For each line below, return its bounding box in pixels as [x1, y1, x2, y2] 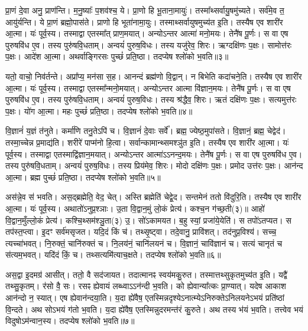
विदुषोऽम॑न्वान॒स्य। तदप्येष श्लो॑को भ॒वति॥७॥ [5, 314, 135, 327]
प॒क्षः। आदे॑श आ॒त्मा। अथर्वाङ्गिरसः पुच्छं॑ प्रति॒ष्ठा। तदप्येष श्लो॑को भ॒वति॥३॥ [5, 50, 229, 63]
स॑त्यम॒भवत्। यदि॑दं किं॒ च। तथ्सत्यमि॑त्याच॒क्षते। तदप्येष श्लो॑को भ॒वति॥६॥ [5, 248, 221, 261]
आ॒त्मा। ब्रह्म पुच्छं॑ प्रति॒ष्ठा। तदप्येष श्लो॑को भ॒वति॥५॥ [5, 171, 161, 183]
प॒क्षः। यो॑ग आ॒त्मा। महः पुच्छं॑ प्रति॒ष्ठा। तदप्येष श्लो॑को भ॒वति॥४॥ [5, 104, 193, 117]
